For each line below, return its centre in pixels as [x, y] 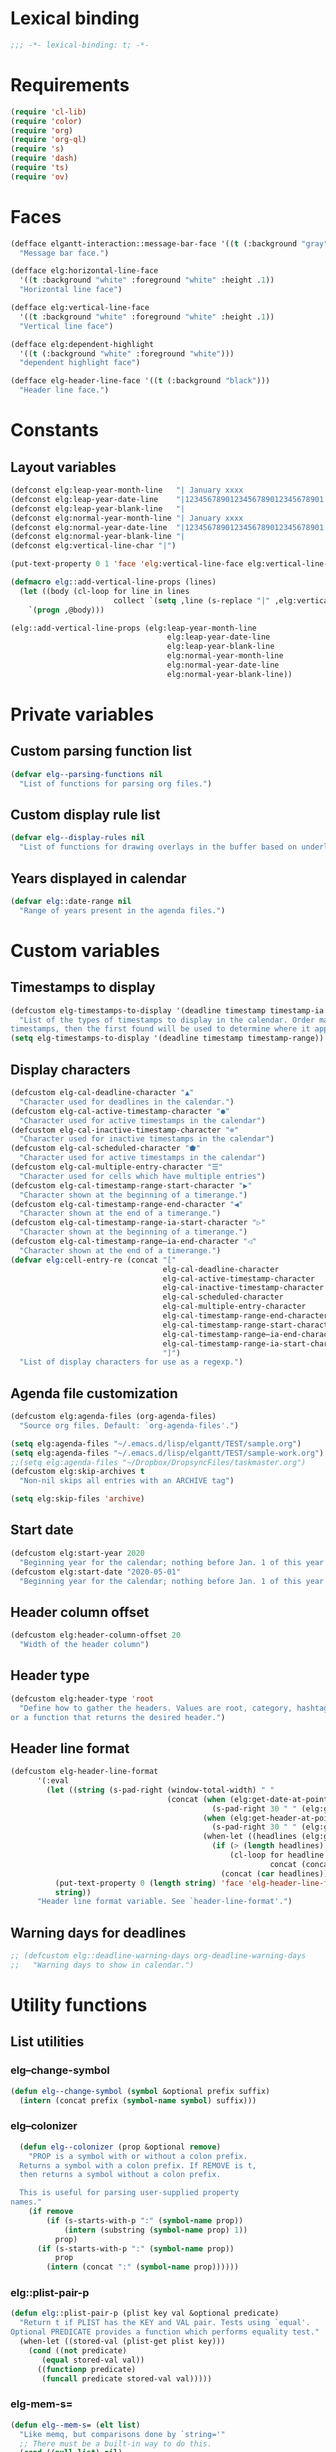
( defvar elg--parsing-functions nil [86, 774]
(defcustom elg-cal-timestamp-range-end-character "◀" [127, 1204]
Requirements [70, 85]
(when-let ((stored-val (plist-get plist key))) [122, 2342]
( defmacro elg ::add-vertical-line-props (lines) [113, 582]
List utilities [47, 2042]
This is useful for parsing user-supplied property [129, 2193]
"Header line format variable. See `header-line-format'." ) [164, 1902]
